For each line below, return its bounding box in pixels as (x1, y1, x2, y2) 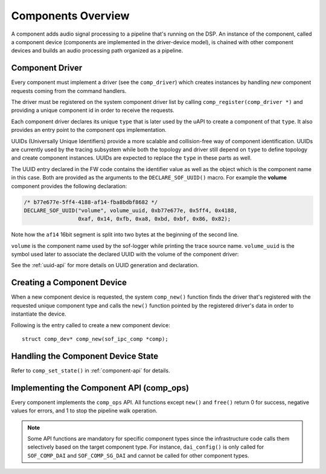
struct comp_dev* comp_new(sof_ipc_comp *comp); (22, 336, 168, 342)
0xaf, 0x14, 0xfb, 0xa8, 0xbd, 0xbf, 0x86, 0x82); (77, 215, 231, 222)
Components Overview (11, 9, 130, 22)
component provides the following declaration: (11, 182, 127, 190)
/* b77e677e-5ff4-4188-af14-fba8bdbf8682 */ (24, 198, 158, 206)
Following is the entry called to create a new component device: (11, 321, 170, 329)
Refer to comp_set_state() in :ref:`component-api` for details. (11, 366, 170, 374)
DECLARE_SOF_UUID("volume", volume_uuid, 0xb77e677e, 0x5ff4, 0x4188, (24, 207, 238, 214)
